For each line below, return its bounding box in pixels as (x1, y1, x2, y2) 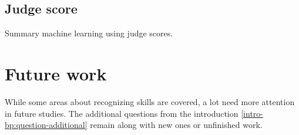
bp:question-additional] (5, 119, 88, 131)
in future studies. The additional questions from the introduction (5, 107, 238, 119)
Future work (5, 61, 107, 85)
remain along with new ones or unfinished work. (90, 119, 263, 131)
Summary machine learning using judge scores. (5, 27, 173, 39)
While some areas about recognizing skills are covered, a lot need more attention (5, 95, 295, 107)
